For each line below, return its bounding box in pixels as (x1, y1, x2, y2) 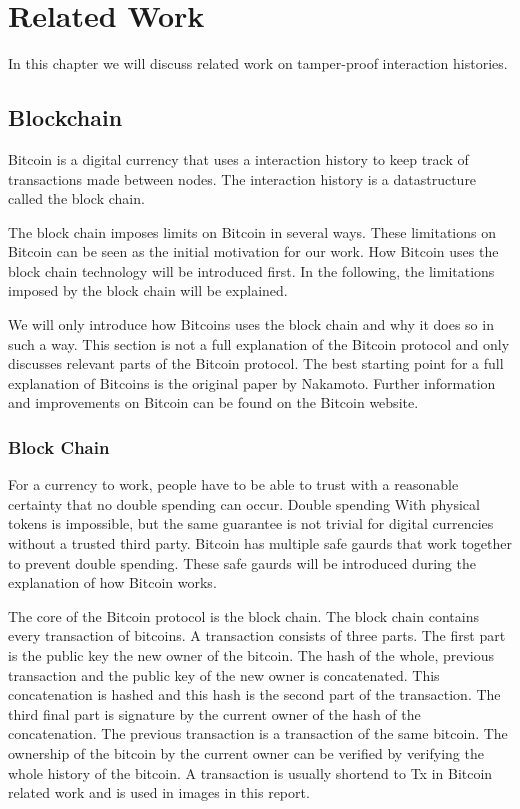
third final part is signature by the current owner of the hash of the (8, 703, 421, 724)
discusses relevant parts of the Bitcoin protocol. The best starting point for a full (8, 353, 504, 374)
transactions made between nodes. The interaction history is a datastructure (8, 168, 477, 189)
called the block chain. (8, 188, 145, 209)
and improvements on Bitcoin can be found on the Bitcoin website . (8, 392, 419, 413)
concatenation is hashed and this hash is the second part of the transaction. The (8, 684, 501, 705)
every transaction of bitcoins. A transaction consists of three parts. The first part (8, 625, 506, 646)
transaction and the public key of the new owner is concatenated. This (8, 664, 440, 685)
